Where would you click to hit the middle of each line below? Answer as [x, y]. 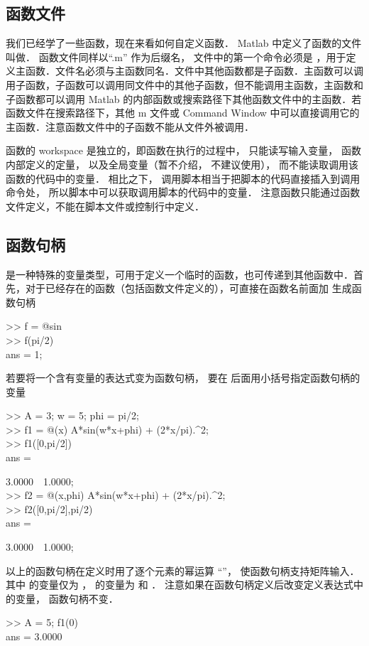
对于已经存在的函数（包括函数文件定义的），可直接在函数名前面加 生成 [188, 288]
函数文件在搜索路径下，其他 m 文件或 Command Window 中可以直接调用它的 [183, 113]
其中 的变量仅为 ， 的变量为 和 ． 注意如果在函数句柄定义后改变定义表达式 [180, 585]
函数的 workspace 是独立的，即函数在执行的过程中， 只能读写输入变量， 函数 [183, 150]
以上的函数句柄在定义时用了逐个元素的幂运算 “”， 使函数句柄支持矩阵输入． [183, 570]
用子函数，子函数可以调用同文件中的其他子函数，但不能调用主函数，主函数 [180, 84]
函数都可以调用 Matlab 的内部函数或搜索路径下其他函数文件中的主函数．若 [188, 98]
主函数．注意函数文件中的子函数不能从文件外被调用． [130, 126]
